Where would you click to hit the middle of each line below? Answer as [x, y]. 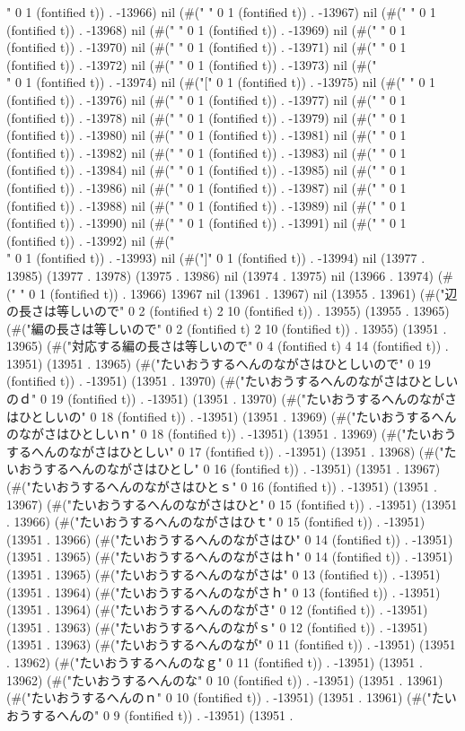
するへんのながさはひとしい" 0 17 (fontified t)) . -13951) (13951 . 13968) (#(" [225, 451]
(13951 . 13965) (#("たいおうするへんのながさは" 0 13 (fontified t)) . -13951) [224, 574]
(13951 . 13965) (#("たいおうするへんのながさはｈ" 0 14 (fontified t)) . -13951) [230, 557]
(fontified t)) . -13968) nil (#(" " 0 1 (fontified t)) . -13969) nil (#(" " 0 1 [206, 29]
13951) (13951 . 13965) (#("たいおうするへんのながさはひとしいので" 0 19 [219, 363]
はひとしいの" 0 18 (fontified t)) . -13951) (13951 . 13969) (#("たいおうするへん [232, 416]
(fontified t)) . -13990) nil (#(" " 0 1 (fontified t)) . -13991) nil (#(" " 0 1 [206, 223]
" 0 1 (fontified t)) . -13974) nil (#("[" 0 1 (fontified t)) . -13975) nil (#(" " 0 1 [221, 82]
